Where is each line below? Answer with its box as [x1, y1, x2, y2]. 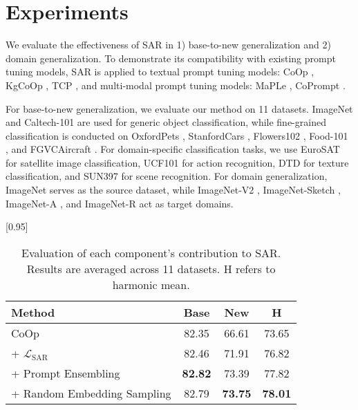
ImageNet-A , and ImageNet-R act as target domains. [6, 196, 234, 210]
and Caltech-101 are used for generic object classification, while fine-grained [6, 115, 326, 129]
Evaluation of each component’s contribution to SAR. [21, 244, 281, 261]
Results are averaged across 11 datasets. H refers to [26, 260, 276, 277]
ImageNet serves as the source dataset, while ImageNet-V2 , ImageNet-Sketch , [6, 183, 341, 197]
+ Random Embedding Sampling [11, 384, 171, 401]
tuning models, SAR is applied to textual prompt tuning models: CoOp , [6, 64, 314, 79]
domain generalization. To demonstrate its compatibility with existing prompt [6, 50, 336, 65]
